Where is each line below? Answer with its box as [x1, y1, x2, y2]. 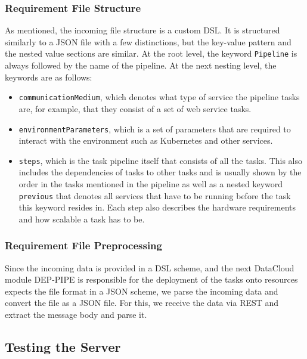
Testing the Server [5, 338, 121, 356]
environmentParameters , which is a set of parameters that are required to [18, 122, 291, 135]
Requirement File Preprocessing [5, 238, 162, 253]
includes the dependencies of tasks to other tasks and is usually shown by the [18, 166, 302, 178]
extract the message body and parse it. [5, 308, 147, 321]
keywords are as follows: [5, 70, 92, 83]
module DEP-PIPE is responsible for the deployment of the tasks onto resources [5, 273, 298, 286]
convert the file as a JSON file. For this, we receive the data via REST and [5, 296, 279, 309]
